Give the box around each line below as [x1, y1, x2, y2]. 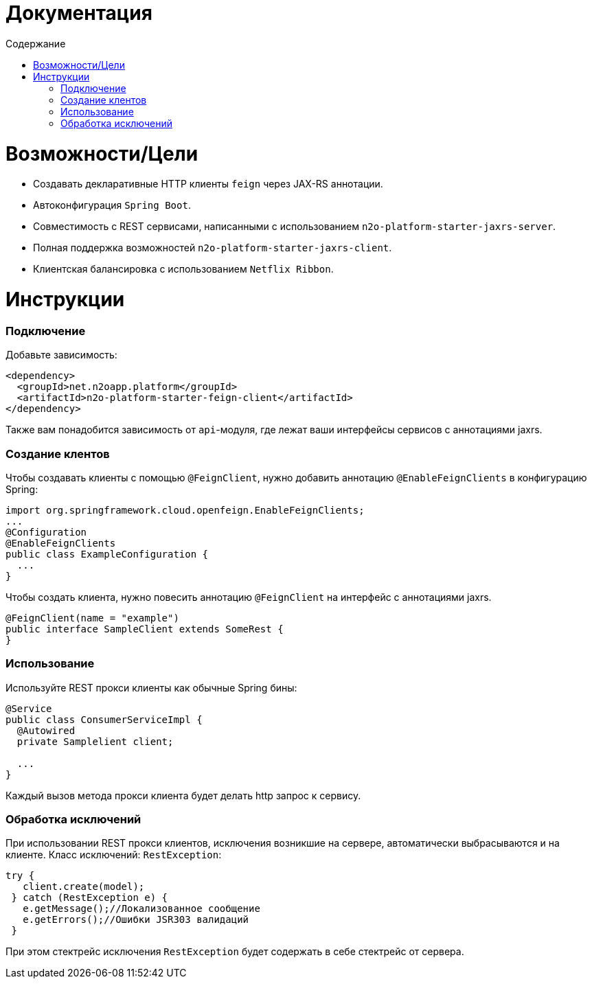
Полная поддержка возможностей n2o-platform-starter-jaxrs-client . [33, 242, 392, 254]
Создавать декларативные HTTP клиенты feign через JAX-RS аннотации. [33, 178, 383, 190]
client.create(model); [23, 881, 145, 893]
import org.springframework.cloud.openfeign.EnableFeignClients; [5, 504, 365, 516]
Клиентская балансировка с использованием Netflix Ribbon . [33, 263, 334, 275]
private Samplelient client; [16, 735, 174, 747]
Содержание [5, 37, 66, 49]
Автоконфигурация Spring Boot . [33, 199, 191, 211]
